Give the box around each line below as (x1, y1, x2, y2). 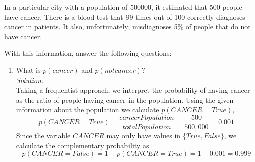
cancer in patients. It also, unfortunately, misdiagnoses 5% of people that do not (4, 21, 251, 32)
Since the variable (16, 130, 71, 140)
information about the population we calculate (16, 104, 159, 115)
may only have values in (106, 130, 181, 140)
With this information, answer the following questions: (4, 48, 172, 58)
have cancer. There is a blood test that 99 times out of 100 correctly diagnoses (4, 11, 245, 22)
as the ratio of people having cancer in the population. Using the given (16, 94, 234, 105)
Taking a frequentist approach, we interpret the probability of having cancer (16, 85, 250, 95)
